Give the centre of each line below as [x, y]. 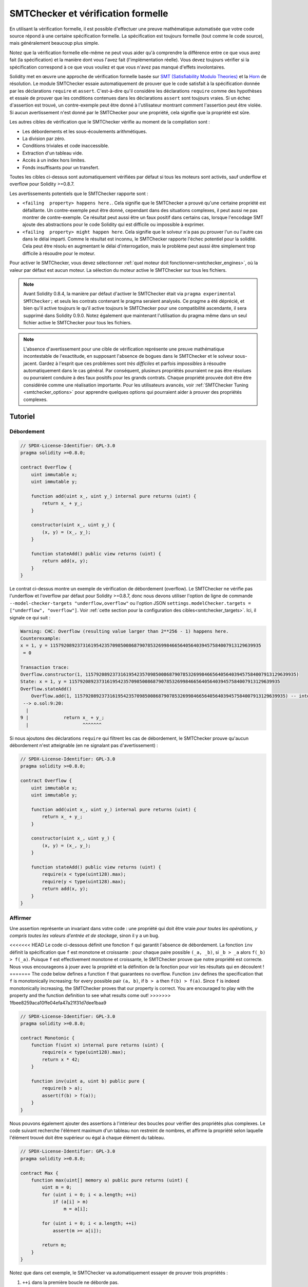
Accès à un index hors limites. [54, 160]
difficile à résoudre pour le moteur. [59, 253]
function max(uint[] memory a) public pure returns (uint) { [110, 1180]
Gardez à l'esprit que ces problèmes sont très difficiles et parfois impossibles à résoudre [132, 363]
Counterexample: [41, 639]
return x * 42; [61, 1059]
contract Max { [39, 1173]
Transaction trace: [45, 667]
